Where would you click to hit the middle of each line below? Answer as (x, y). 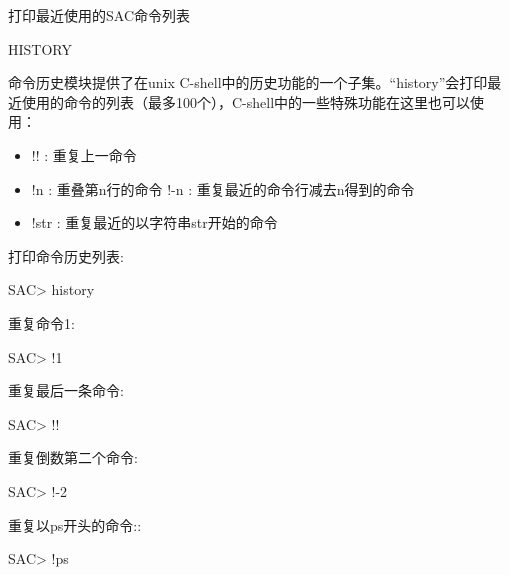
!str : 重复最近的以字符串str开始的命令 (154, 222)
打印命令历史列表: (66, 255)
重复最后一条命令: (66, 390)
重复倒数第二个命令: (73, 457)
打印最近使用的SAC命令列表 (99, 15)
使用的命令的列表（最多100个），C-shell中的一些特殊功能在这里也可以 (246, 101)
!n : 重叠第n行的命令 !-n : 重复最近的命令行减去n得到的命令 (223, 188)
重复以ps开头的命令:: (75, 524)
